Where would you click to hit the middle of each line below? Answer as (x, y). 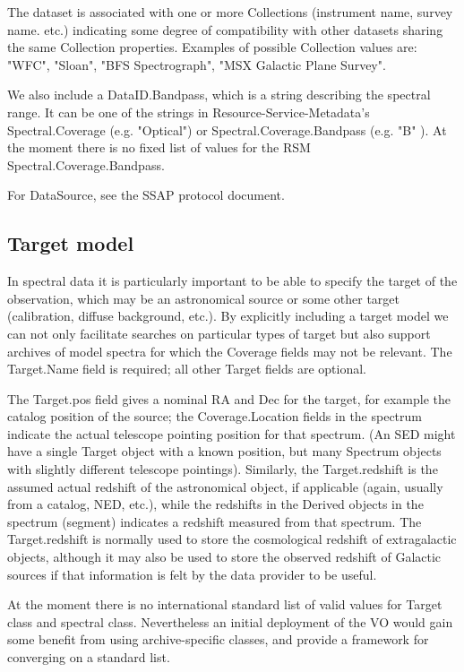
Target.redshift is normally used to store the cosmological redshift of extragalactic (232, 539)
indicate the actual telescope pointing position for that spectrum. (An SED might (232, 433)
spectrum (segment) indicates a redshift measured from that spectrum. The (215, 521)
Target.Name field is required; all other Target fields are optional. (187, 369)
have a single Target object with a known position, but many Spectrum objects (224, 451)
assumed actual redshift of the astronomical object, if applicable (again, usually (225, 486)
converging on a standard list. (89, 657)
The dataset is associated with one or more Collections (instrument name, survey (230, 12)
